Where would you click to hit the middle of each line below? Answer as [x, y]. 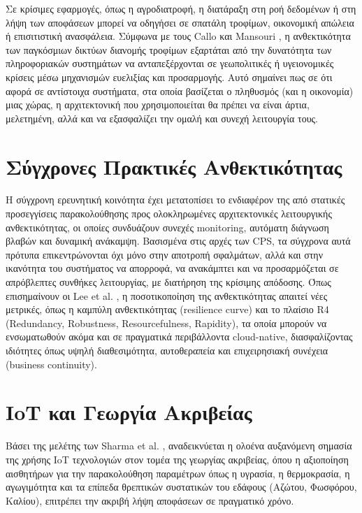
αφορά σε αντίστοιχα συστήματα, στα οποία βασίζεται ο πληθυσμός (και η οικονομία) [180, 91]
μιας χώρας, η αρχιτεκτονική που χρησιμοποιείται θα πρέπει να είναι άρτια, [158, 104]
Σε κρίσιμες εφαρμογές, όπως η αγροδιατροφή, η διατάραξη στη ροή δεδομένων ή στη [181, 8]
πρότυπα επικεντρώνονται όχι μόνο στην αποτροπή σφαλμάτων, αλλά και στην [164, 254]
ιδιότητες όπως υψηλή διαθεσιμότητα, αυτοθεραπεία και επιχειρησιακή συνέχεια [167, 350]
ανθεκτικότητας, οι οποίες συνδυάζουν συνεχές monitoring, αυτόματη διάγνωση [167, 227]
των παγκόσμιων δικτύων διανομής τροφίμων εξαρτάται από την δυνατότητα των [169, 49]
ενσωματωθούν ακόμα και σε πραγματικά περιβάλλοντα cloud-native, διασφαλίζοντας [179, 337]
